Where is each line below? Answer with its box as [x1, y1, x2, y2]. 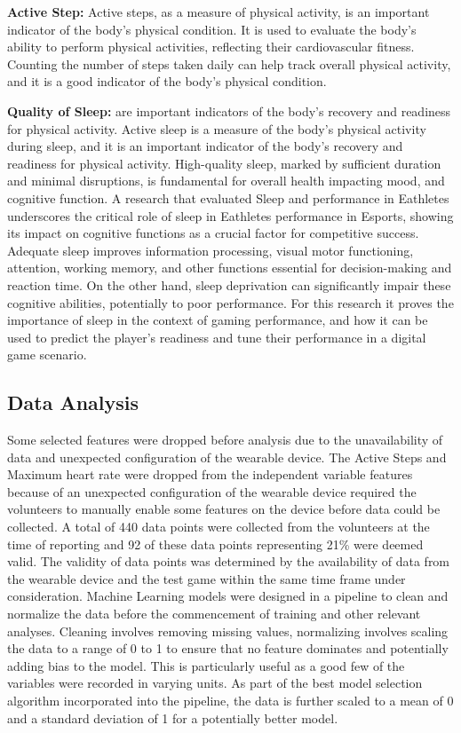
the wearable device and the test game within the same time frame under [7, 569, 406, 587]
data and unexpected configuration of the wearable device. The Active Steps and [7, 447, 447, 466]
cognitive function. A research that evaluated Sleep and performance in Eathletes [7, 188, 449, 207]
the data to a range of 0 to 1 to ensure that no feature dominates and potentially [7, 639, 449, 658]
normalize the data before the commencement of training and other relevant [7, 604, 421, 623]
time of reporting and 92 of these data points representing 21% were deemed [7, 534, 424, 553]
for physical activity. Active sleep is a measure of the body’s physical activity [7, 119, 426, 138]
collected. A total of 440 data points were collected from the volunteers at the [7, 517, 430, 536]
